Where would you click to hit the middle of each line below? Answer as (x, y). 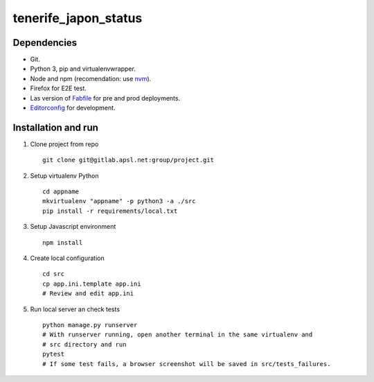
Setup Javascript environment (73, 227)
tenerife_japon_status (78, 18)
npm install (63, 242)
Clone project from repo (64, 144)
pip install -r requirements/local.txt (110, 211)
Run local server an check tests (75, 309)
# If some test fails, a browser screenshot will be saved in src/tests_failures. (187, 364)
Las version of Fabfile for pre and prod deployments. (105, 98)
